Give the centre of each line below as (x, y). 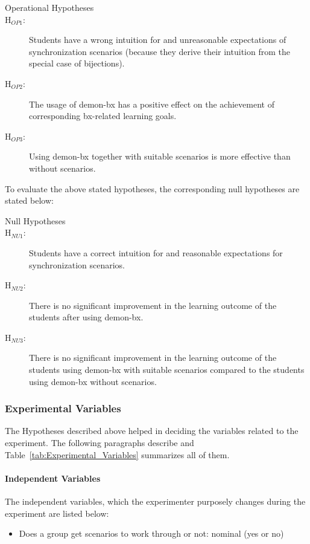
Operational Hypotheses (49, 7)
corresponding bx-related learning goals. (103, 116)
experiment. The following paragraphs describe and (100, 443)
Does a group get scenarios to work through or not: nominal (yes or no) (151, 533)
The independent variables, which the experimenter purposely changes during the (155, 501)
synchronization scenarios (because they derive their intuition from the (160, 51)
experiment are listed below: (57, 513)
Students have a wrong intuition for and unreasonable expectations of (158, 40)
